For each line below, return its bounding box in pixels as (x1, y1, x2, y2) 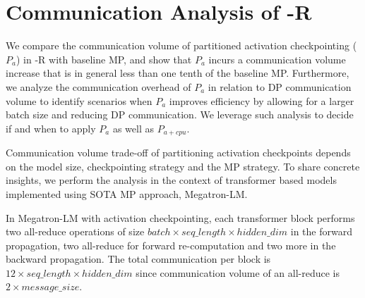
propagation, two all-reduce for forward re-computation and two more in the (6, 237, 336, 252)
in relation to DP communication (208, 79, 352, 94)
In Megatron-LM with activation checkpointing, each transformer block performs (6, 210, 355, 225)
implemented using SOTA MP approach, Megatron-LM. (6, 186, 248, 201)
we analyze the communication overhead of (6, 79, 191, 94)
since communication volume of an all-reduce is (136, 265, 340, 280)
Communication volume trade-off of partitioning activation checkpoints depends (6, 145, 351, 160)
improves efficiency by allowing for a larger (169, 93, 354, 108)
